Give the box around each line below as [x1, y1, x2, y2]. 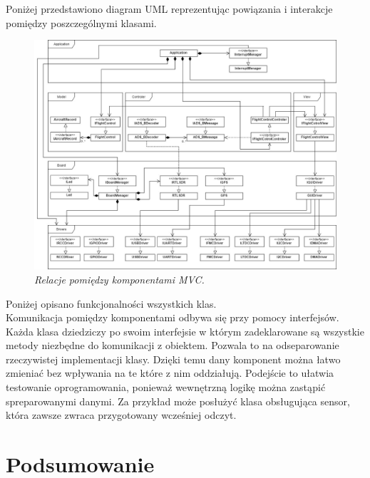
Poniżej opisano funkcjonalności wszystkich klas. [6, 296, 217, 311]
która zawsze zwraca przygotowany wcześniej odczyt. [6, 407, 237, 422]
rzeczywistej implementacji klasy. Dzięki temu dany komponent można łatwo [6, 351, 341, 366]
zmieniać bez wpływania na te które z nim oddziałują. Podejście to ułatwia [6, 365, 334, 380]
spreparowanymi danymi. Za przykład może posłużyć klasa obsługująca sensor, [6, 393, 350, 408]
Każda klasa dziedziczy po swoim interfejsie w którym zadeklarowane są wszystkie [6, 323, 364, 338]
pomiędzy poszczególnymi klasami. [6, 15, 157, 30]
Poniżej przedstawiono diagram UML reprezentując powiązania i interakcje [6, 1, 333, 16]
